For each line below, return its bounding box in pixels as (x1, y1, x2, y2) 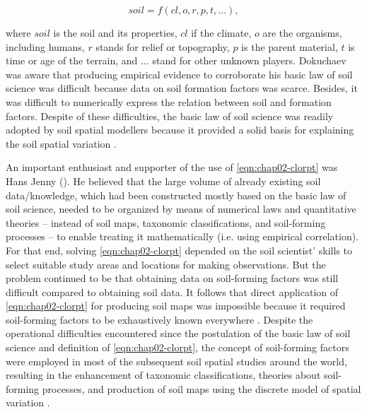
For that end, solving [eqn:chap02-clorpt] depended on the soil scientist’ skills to (6, 242, 352, 257)
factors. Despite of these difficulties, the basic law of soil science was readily (6, 108, 334, 123)
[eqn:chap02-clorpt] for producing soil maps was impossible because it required (6, 298, 346, 313)
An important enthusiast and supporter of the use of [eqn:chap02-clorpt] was (6, 160, 338, 175)
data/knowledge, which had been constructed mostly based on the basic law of (6, 187, 346, 202)
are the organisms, (262, 25, 342, 40)
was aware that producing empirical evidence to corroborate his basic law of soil (6, 66, 353, 81)
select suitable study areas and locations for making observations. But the (6, 257, 326, 271)
